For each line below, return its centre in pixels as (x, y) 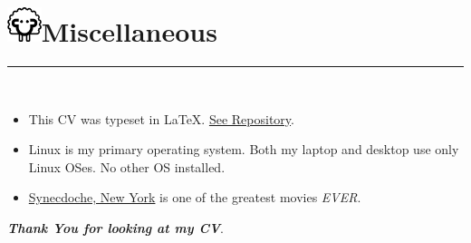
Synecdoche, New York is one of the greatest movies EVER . (195, 197)
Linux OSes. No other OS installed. (127, 166)
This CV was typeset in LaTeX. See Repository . (161, 118)
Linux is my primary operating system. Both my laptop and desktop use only (244, 149)
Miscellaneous (129, 30)
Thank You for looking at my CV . (115, 227)
